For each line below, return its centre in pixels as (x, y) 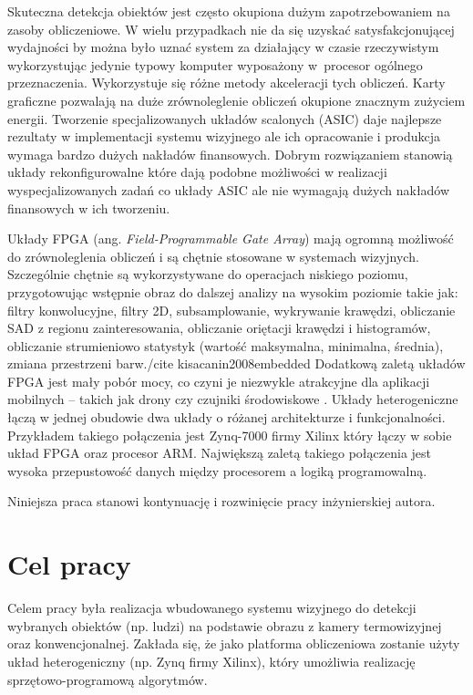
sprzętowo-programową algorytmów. (108, 679)
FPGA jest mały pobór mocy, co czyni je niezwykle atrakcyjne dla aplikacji (219, 381)
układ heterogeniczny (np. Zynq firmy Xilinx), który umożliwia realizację (211, 661)
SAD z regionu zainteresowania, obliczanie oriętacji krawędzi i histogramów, (219, 328)
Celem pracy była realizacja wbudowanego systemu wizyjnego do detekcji (212, 608)
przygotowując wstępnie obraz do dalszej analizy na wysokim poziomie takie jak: (233, 291)
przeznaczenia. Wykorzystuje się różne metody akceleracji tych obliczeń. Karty (226, 83)
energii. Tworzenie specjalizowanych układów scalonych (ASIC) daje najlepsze (225, 118)
